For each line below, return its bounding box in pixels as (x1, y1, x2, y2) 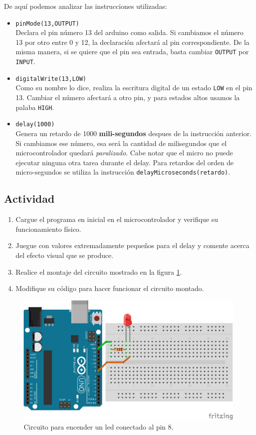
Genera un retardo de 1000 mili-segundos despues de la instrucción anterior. (15, 128, 252, 138)
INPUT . (15, 56, 36, 67)
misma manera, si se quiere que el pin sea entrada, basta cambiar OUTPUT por (15, 46, 249, 57)
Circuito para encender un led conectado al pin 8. (24, 422, 174, 432)
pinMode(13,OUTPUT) (15, 20, 79, 27)
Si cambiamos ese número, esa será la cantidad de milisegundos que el (15, 138, 227, 148)
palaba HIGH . (15, 102, 54, 112)
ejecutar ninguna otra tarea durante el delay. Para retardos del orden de (15, 157, 234, 167)
